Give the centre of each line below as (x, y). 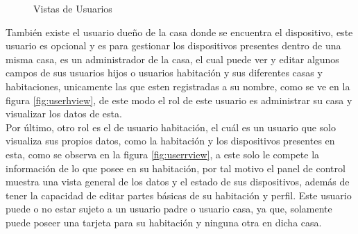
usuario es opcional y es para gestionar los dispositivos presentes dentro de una (173, 45)
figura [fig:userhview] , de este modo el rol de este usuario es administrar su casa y (179, 100)
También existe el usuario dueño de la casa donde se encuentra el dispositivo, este (179, 32)
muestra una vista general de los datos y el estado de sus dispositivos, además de (178, 182)
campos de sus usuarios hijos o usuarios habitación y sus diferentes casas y (164, 73)
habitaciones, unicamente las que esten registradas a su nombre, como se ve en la (178, 86)
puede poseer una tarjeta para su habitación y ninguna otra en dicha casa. (164, 222)
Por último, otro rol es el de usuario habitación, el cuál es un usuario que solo (171, 127)
